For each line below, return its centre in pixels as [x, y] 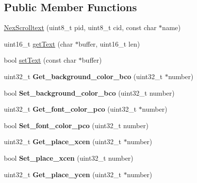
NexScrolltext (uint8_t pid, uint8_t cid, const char [80, 27]
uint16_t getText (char [39, 43]
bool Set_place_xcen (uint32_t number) [69, 158]
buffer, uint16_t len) [109, 43]
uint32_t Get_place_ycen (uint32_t [63, 174]
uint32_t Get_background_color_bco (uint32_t [83, 76]
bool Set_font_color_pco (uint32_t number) [76, 125]
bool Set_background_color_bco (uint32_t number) [89, 92]
